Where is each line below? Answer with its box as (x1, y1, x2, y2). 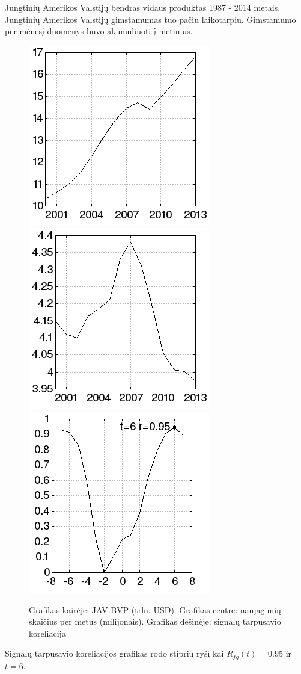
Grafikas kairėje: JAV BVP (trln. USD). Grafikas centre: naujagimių (29, 603, 281, 616)
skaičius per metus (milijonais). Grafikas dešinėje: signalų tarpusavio (29, 615, 281, 628)
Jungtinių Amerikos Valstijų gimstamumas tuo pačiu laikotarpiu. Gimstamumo (5, 13, 296, 25)
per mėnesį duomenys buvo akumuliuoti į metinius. (5, 25, 193, 37)
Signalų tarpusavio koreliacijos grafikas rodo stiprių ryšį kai (5, 647, 224, 660)
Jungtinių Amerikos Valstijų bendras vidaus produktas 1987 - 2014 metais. (5, 1, 281, 13)
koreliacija (29, 626, 66, 639)
